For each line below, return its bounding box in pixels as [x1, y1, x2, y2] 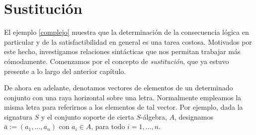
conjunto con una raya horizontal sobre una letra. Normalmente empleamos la [4, 92, 242, 102]
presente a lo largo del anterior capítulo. [4, 66, 126, 76]
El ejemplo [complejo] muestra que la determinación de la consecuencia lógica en [4, 27, 249, 37]
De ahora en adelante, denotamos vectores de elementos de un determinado [4, 82, 233, 93]
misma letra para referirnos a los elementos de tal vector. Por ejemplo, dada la [4, 102, 243, 112]
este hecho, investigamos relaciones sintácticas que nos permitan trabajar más [4, 46, 241, 57]
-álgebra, [140, 111, 167, 122]
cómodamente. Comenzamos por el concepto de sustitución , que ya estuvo [4, 56, 229, 66]
